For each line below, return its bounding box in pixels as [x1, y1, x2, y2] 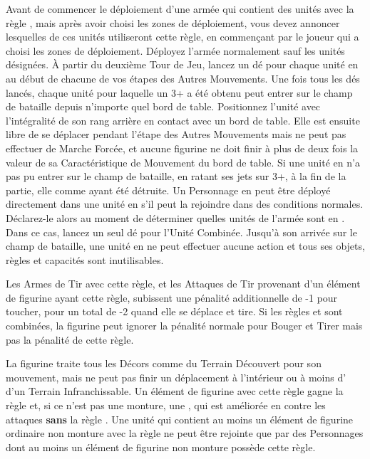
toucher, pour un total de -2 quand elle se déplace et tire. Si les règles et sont [6, 304, 343, 319]
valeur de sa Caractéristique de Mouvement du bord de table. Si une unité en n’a [6, 154, 360, 169]
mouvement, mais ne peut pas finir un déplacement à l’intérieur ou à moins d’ [6, 369, 346, 384]
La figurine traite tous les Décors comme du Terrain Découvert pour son [6, 356, 322, 371]
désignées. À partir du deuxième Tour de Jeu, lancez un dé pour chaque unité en [6, 57, 359, 72]
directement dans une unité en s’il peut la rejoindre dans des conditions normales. [6, 196, 364, 211]
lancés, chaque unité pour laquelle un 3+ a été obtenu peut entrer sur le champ [6, 85, 353, 100]
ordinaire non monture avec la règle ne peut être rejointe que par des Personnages [6, 426, 364, 440]
